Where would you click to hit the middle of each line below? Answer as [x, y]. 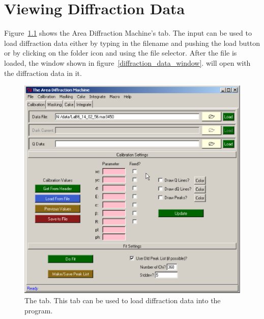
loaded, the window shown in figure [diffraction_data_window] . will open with [127, 62]
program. [39, 310]
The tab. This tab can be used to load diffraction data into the [123, 300]
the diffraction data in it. [43, 73]
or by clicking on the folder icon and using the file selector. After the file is [121, 53]
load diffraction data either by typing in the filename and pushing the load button [132, 43]
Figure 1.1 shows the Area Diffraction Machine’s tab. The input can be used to [128, 33]
